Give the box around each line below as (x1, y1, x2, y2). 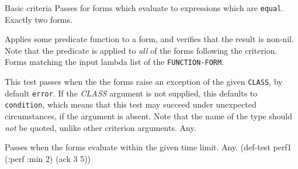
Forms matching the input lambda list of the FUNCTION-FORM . (5, 56, 224, 68)
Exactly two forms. (5, 13, 72, 25)
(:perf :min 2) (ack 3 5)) (5, 152, 91, 164)
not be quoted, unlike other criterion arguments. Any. (5, 121, 196, 133)
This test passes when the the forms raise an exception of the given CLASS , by (5, 75, 283, 88)
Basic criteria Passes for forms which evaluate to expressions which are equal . (5, 2, 284, 13)
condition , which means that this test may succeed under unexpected (5, 98, 257, 111)
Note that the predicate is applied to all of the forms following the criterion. (5, 44, 278, 56)
